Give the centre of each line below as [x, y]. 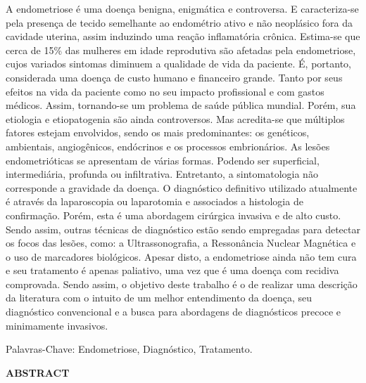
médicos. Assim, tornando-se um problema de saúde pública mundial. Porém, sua [181, 105]
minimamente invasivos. [57, 325]
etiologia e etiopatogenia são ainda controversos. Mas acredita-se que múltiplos [175, 118]
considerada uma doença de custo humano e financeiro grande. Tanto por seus [174, 77]
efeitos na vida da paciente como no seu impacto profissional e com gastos [165, 91]
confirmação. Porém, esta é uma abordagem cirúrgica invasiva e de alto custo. [173, 215]
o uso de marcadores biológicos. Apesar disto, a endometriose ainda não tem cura [181, 256]
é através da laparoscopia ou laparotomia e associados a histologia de [154, 201]
